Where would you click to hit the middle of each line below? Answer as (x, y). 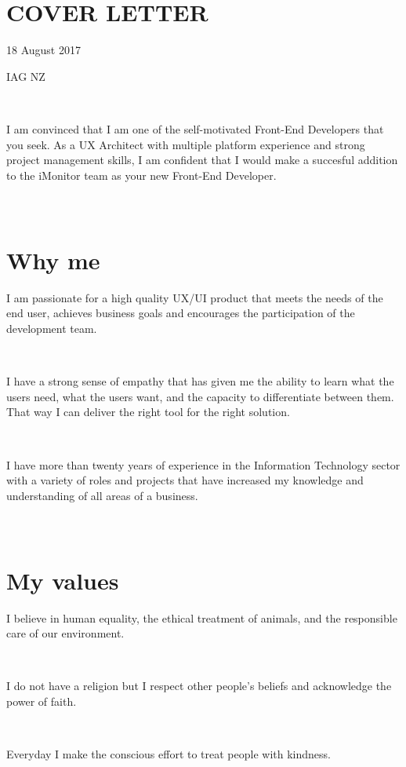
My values (63, 580)
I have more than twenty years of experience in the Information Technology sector (203, 464)
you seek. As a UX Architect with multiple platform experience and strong (186, 144)
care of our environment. (65, 633)
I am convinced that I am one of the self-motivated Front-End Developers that (195, 129)
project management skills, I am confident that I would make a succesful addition (202, 160)
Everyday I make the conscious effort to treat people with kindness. (169, 754)
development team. (52, 328)
